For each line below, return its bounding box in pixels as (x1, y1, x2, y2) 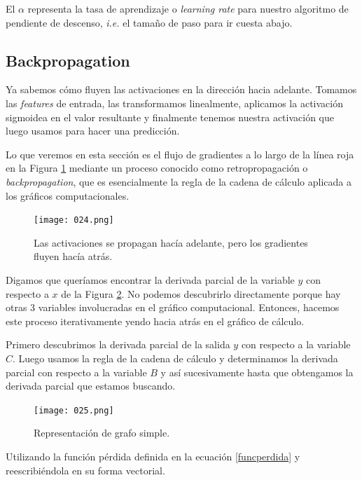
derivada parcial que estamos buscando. (6, 378, 176, 393)
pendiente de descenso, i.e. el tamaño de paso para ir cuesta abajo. (6, 15, 293, 29)
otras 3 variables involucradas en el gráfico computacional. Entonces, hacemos (6, 300, 340, 315)
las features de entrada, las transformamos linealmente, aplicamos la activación (6, 95, 343, 110)
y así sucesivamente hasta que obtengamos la (160, 364, 354, 379)
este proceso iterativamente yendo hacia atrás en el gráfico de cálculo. (6, 313, 305, 328)
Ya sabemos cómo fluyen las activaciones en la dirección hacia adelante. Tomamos (6, 82, 357, 97)
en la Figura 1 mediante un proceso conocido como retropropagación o (6, 160, 308, 175)
